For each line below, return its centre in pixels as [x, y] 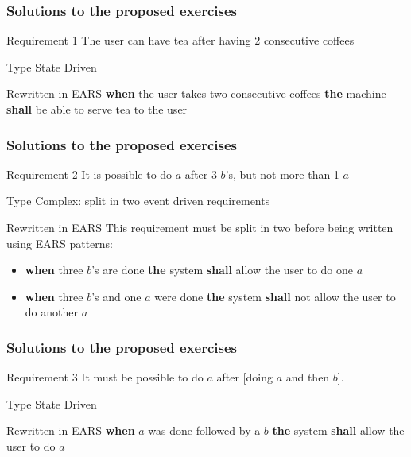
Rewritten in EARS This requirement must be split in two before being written [200, 227]
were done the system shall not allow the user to [275, 296]
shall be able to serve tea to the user [97, 109]
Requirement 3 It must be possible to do [105, 377]
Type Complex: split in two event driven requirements [138, 201]
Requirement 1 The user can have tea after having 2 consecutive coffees [180, 40]
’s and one [116, 296]
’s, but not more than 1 [282, 174]
